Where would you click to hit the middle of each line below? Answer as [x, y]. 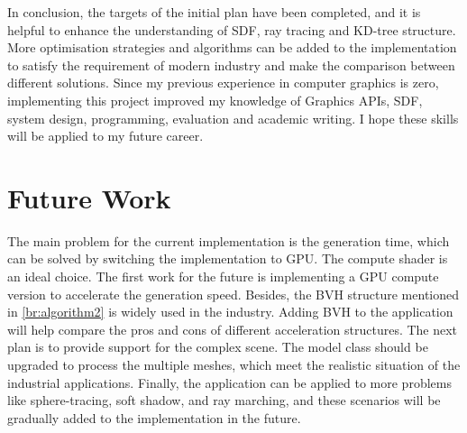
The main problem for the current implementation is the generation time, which [229, 240]
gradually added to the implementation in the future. [154, 417]
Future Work [89, 197]
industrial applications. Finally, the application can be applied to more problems [229, 382]
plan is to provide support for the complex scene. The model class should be [218, 347]
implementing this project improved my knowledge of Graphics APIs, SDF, [215, 100]
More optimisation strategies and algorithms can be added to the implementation [232, 47]
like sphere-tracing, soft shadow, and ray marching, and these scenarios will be [224, 400]
